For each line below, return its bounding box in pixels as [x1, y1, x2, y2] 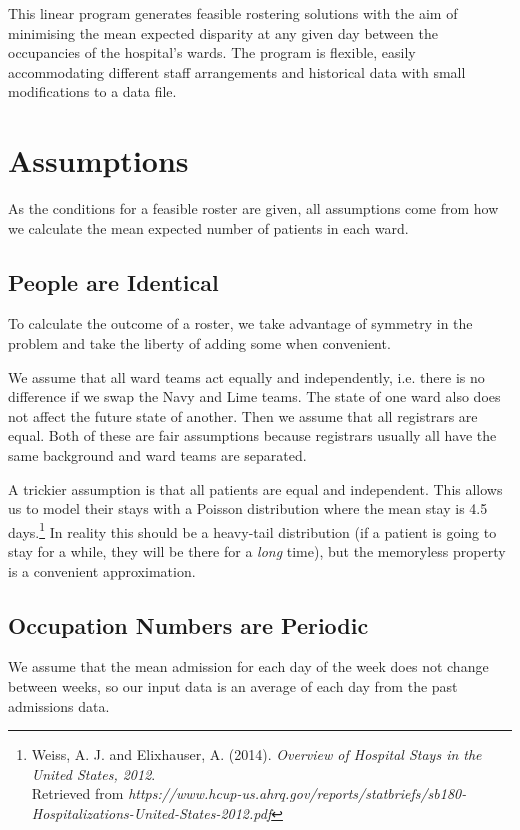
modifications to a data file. [8, 81, 177, 102]
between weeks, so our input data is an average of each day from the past [8, 676, 458, 697]
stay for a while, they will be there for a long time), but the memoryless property [8, 541, 506, 562]
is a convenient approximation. [8, 560, 196, 581]
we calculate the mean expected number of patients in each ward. [8, 217, 409, 238]
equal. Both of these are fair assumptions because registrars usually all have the [8, 425, 497, 446]
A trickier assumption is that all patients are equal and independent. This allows [8, 478, 503, 499]
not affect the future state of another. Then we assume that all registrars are [8, 405, 478, 426]
